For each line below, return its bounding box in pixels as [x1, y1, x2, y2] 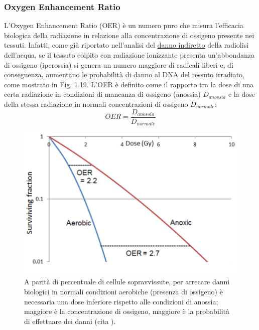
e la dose [228, 89, 255, 99]
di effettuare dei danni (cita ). [24, 315, 116, 326]
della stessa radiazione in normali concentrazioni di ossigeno [4, 98, 188, 109]
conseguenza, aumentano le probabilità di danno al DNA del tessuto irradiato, [4, 69, 244, 80]
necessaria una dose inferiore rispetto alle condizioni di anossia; [24, 296, 218, 306]
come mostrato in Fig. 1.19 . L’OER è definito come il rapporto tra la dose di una [4, 79, 254, 89]
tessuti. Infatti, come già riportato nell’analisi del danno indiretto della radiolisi [4, 40, 249, 50]
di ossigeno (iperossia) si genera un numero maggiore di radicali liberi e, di [4, 59, 233, 70]
